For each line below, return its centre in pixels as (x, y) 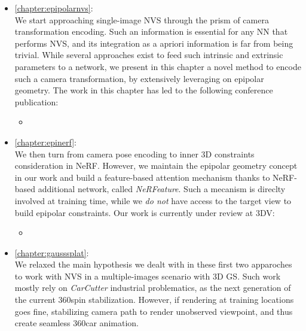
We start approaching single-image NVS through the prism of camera (142, 19)
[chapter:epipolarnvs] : (54, 8)
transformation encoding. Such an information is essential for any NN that (151, 31)
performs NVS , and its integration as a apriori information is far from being (154, 43)
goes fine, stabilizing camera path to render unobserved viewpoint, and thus (154, 311)
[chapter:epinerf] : (45, 142)
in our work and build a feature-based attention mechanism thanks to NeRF (154, 177)
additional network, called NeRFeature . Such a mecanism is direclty (162, 189)
